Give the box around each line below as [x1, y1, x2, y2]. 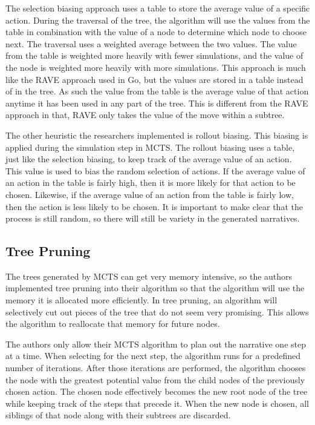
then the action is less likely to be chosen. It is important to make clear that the [5, 200, 303, 212]
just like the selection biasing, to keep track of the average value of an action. [5, 153, 292, 165]
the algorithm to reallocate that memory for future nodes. [5, 317, 220, 330]
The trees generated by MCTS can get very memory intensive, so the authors [5, 269, 293, 282]
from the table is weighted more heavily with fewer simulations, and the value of [5, 49, 304, 62]
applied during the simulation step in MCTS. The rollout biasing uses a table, [5, 140, 295, 153]
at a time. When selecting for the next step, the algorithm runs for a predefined [5, 349, 301, 362]
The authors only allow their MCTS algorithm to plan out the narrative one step [5, 337, 306, 350]
